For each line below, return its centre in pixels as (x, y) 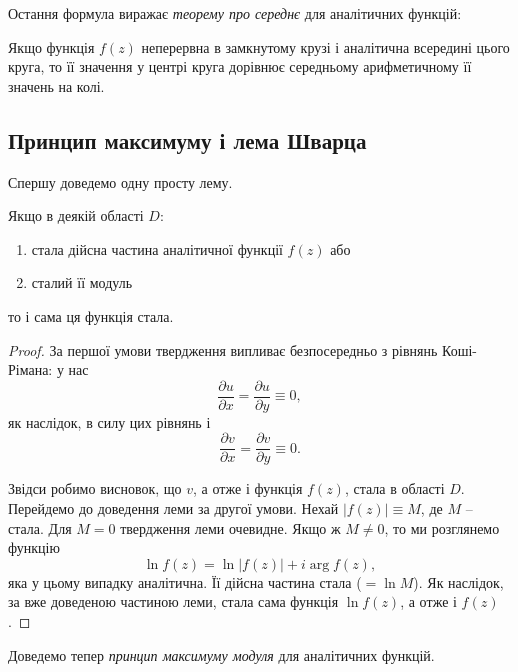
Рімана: (30, 369)
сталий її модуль (82, 282)
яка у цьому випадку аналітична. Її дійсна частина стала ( (185, 581)
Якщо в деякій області (76, 215)
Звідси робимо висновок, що (95, 488)
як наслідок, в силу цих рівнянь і (109, 421)
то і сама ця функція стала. (91, 315)
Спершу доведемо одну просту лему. (120, 181)
